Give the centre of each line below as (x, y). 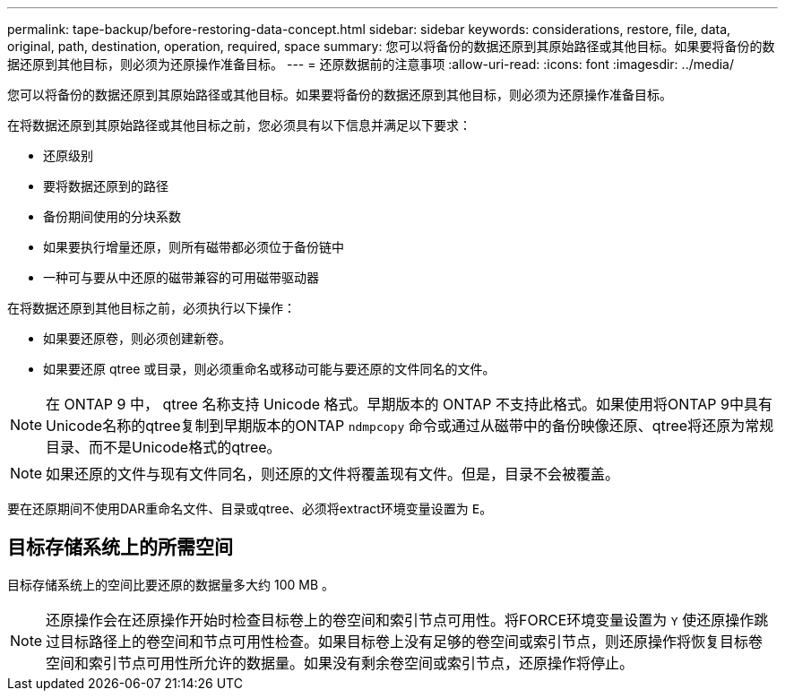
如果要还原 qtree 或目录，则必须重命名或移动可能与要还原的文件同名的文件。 (269, 369)
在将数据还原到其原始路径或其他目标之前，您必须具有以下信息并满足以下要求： (239, 125)
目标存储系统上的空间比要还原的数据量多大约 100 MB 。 (171, 584)
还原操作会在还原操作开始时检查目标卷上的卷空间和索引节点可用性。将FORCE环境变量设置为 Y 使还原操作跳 (407, 620)
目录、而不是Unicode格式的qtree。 (164, 447)
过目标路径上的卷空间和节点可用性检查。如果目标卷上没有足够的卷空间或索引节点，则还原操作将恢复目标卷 (405, 641)
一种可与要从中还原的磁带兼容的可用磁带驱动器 (181, 277)
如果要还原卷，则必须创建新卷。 (137, 338)
